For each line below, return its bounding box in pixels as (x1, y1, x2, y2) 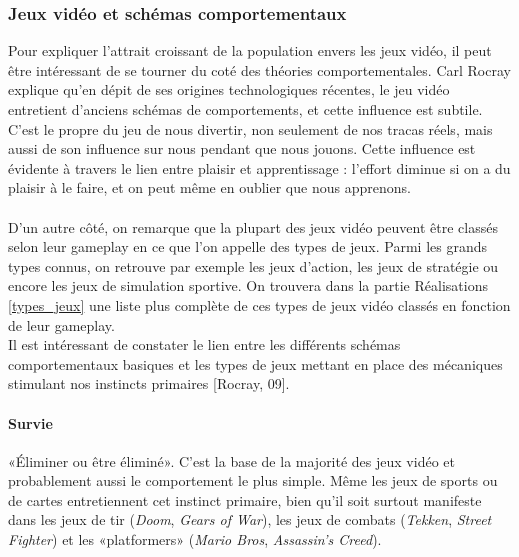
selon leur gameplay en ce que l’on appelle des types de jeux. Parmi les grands (8, 236, 487, 257)
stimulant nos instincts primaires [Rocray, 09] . (8, 373, 290, 394)
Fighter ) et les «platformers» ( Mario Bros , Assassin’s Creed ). (8, 529, 382, 550)
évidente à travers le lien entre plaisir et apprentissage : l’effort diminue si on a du (8, 157, 511, 178)
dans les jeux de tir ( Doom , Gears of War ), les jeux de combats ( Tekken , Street (8, 509, 492, 530)
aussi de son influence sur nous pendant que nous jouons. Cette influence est (8, 138, 476, 159)
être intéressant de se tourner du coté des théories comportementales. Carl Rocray (8, 59, 511, 80)
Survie (8, 412, 53, 433)
